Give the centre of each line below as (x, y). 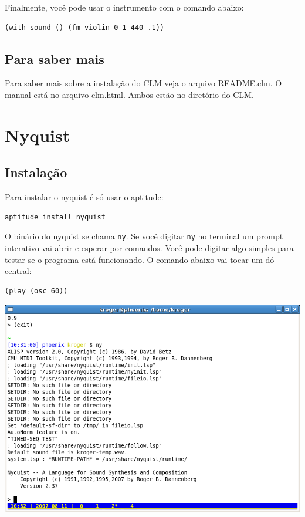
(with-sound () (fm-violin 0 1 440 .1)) (85, 27)
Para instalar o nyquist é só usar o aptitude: (84, 197)
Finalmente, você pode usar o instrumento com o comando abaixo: (124, 7)
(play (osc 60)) (36, 291)
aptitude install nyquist (55, 217)
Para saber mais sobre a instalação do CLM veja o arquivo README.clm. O (143, 83)
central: (18, 271)
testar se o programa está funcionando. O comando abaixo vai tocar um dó (140, 259)
